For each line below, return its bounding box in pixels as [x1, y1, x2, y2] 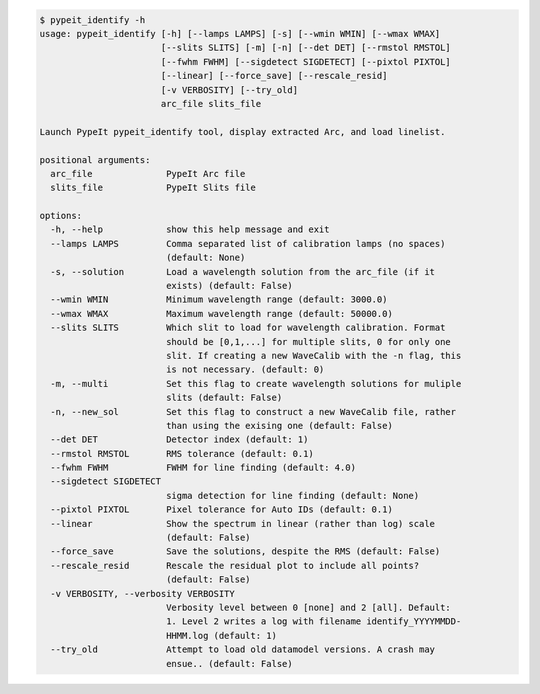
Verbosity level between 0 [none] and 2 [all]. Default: [165, 602, 452, 613]
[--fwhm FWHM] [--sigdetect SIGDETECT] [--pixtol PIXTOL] [160, 56, 452, 67]
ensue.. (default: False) [165, 658, 294, 669]
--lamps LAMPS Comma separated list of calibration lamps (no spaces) [50, 238, 446, 249]
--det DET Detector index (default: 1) [50, 434, 309, 445]
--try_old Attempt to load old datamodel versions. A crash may [50, 644, 435, 655]
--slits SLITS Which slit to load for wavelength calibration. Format [50, 322, 446, 334]
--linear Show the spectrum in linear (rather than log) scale [50, 518, 435, 529]
